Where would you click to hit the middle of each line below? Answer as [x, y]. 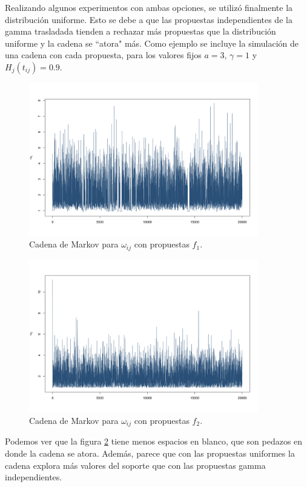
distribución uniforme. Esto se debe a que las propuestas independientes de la [149, 19]
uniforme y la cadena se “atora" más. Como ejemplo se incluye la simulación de [152, 43]
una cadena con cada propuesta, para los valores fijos [103, 55]
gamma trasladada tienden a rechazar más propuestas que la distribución [140, 31]
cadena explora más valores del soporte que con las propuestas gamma [135, 465]
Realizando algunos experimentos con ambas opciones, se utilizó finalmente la [149, 7]
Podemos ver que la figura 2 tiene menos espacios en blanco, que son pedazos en [154, 441]
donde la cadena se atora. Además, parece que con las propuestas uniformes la [150, 453]
